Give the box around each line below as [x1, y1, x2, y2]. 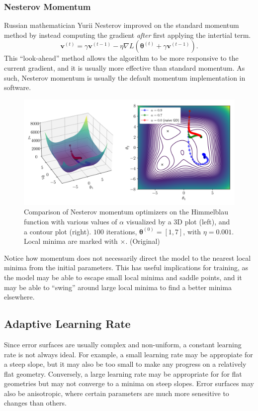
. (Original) [125, 236, 160, 246]
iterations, [106, 226, 137, 236]
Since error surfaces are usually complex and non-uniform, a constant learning [4, 339, 242, 349]
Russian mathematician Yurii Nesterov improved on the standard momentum [4, 20, 239, 30]
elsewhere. [4, 292, 35, 302]
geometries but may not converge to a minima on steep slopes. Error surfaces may [4, 378, 254, 389]
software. [4, 82, 31, 93]
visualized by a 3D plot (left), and [126, 216, 230, 226]
